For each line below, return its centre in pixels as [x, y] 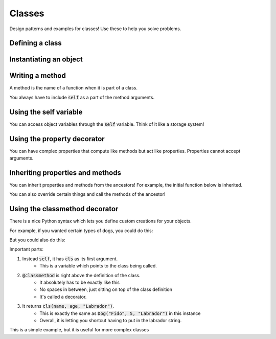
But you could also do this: [38, 240]
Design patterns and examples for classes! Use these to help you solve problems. [95, 29]
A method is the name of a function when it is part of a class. [74, 88]
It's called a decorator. [63, 297]
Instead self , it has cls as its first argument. [70, 259]
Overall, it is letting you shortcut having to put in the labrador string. [111, 320]
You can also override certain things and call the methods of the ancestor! [87, 194]
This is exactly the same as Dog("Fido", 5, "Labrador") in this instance [120, 313]
